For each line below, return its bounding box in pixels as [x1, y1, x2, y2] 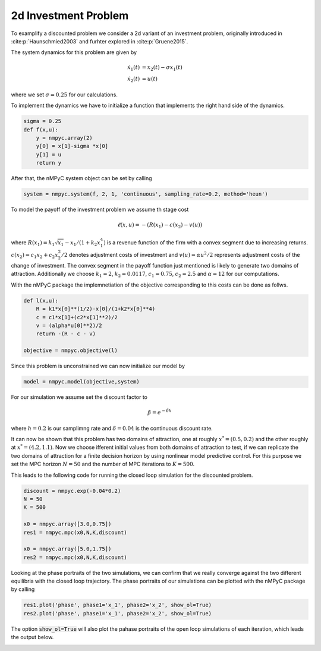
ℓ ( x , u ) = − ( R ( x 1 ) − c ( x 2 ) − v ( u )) [117, 222, 203, 230]
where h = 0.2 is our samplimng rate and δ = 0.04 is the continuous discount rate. [11, 424, 213, 432]
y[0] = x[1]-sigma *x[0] [36, 143, 109, 150]
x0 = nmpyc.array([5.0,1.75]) [23, 546, 112, 552]
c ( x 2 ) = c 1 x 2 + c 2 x [11, 251, 59, 260]
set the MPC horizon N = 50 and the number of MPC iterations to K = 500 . [11, 461, 195, 468]
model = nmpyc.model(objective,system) [23, 378, 140, 385]
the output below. [11, 634, 54, 641]
